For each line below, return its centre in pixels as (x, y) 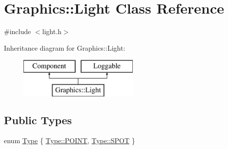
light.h (52, 31)
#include (18, 31)
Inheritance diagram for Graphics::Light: (65, 47)
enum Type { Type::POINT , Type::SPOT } (70, 140)
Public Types (38, 120)
